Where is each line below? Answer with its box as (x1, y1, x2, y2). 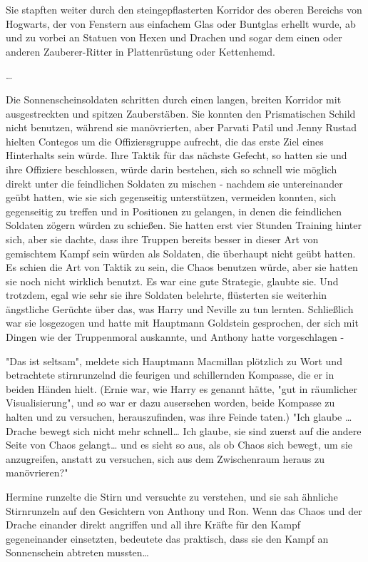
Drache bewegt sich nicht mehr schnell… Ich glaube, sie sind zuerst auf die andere (6, 423, 362, 438)
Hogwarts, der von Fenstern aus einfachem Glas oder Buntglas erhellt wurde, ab (6, 16, 356, 31)
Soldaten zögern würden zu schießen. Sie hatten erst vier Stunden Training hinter (6, 218, 362, 233)
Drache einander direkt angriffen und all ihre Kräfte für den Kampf (6, 517, 301, 532)
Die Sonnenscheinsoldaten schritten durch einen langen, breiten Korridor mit (6, 91, 342, 106)
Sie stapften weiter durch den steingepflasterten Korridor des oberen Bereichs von (6, 2, 362, 16)
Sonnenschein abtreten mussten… (6, 545, 149, 560)
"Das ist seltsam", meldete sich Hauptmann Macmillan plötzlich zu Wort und (6, 353, 342, 368)
